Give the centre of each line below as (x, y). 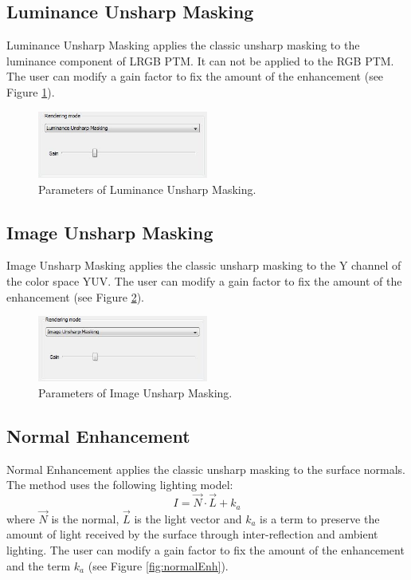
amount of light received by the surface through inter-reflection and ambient (192, 534)
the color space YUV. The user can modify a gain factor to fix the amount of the (204, 280)
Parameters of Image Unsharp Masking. (135, 392)
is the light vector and (188, 518)
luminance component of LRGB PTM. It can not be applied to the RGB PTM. (200, 60)
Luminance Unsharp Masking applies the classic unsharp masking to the (183, 45)
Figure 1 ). (31, 91)
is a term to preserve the (320, 518)
